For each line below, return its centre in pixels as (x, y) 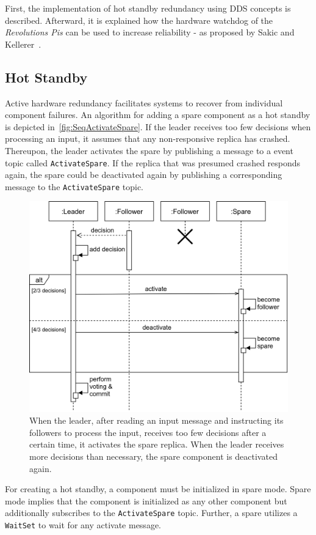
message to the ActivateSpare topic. (74, 186)
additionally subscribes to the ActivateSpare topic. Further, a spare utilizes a (151, 513)
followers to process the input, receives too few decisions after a (148, 432)
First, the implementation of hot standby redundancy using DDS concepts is (148, 8)
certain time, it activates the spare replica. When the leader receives (157, 444)
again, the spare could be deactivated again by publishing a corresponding (144, 175)
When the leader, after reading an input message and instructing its (156, 420)
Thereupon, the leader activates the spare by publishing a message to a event (149, 150)
